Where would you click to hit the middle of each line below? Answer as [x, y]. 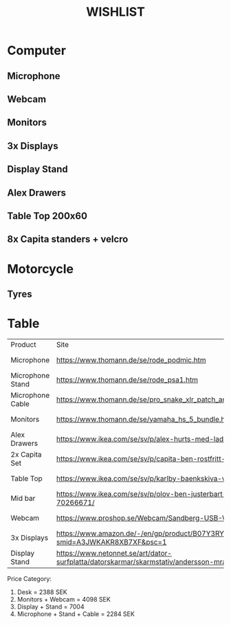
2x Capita [26, 454]
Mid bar [23, 498]
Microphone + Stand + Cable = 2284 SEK [76, 614]
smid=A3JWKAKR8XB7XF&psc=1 [111, 542]
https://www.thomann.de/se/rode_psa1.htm [127, 380]
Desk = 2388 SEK [42, 592]
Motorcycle [41, 269]
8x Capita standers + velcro [68, 239]
